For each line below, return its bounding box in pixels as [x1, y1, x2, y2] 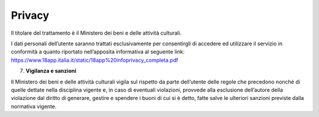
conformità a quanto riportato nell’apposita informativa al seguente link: [11, 48, 185, 55]
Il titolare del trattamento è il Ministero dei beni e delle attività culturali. [11, 29, 182, 36]
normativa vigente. [11, 103, 57, 110]
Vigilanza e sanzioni [25, 68, 77, 75]
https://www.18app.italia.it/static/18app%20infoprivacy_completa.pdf [11, 56, 178, 63]
